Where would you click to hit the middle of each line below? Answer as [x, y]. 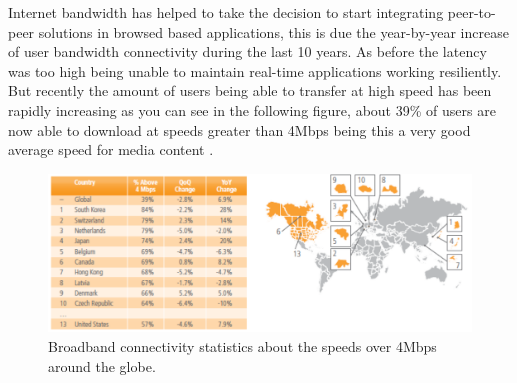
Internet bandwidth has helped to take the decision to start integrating [226, 12]
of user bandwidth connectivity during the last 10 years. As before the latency [247, 51]
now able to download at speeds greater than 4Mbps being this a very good [239, 129]
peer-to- [471, 12]
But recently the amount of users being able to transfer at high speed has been [250, 90]
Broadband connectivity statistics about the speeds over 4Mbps [242, 346]
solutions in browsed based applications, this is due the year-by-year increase [273, 31]
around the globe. [102, 365]
